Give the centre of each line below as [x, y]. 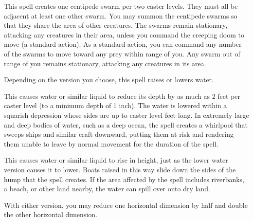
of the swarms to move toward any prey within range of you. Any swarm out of [122, 53]
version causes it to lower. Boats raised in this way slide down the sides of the [120, 169]
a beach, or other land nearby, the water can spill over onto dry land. [107, 189]
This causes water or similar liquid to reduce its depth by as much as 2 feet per [122, 96]
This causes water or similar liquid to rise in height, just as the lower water [116, 160]
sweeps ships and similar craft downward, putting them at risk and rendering [119, 134]
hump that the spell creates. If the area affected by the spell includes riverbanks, [124, 179]
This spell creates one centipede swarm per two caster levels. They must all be [121, 6]
